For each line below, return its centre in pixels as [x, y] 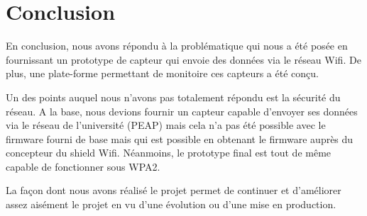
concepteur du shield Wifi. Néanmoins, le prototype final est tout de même [169, 153]
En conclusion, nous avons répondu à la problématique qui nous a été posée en [177, 46]
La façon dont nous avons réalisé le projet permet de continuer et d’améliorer [174, 190]
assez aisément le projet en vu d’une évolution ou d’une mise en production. [171, 204]
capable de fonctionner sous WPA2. [83, 166]
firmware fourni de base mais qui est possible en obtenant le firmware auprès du [180, 138]
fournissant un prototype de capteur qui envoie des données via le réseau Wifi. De [183, 59]
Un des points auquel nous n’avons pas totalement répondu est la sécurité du [173, 97]
